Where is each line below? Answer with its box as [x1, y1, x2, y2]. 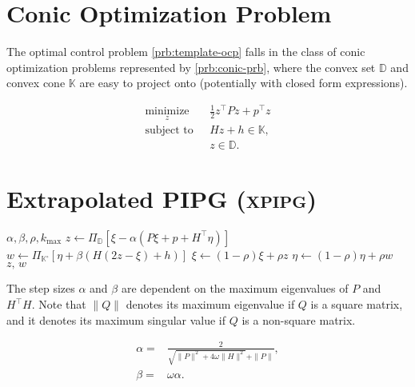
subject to [145, 124, 194, 136]
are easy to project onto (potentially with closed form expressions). [79, 74, 408, 91]
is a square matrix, [310, 296, 403, 313]
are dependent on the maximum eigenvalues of [121, 280, 349, 297]
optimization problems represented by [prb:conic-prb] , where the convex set [6, 58, 376, 75]
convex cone [6, 74, 66, 91]
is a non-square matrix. [241, 311, 356, 328]
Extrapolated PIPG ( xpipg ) [6, 182, 317, 214]
